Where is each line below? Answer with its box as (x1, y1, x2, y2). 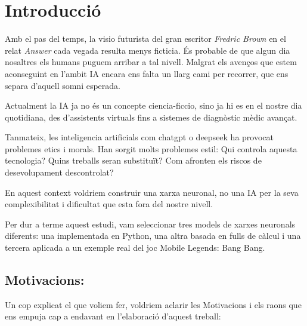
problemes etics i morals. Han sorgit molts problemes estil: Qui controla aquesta (5, 142, 297, 155)
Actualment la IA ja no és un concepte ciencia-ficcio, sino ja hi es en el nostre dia (5, 99, 302, 112)
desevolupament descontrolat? (5, 166, 114, 179)
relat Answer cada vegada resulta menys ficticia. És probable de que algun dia (5, 44, 290, 56)
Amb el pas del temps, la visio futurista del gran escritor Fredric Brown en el (5, 32, 286, 45)
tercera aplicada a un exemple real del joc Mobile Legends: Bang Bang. (5, 241, 265, 254)
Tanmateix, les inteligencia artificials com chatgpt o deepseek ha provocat (5, 131, 274, 143)
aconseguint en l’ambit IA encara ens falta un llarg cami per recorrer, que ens (5, 67, 289, 79)
